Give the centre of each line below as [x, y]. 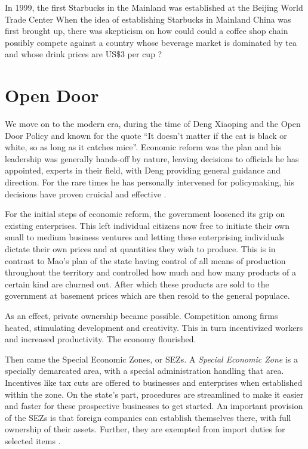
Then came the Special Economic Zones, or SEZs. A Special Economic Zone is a [152, 359]
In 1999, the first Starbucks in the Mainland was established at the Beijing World [154, 7]
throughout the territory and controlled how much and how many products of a [151, 272]
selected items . [33, 440]
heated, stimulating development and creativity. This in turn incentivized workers [154, 327]
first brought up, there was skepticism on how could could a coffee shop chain [147, 31]
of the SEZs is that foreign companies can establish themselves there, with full [148, 417]
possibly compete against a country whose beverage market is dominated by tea [151, 42]
